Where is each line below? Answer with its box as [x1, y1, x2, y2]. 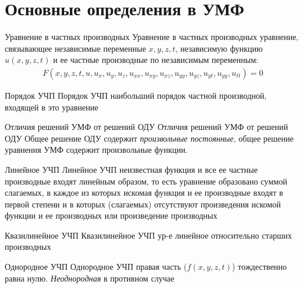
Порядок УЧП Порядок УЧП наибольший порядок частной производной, [5, 89, 267, 101]
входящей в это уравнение [5, 101, 98, 113]
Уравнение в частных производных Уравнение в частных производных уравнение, [5, 31, 299, 43]
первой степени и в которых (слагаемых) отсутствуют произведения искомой [5, 197, 281, 210]
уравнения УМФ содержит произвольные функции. [5, 143, 188, 156]
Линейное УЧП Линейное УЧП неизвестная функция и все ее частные [5, 163, 258, 175]
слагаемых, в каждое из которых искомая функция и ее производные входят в [5, 186, 284, 199]
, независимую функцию [175, 42, 263, 54]
